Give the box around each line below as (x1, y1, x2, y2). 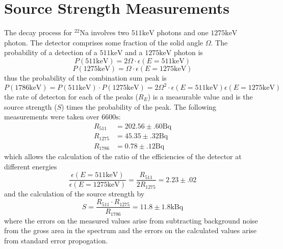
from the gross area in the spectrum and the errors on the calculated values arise (4, 225, 257, 236)
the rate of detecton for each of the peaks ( (4, 91, 139, 102)
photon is (173, 47, 203, 58)
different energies (4, 161, 57, 171)
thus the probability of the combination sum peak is (4, 72, 167, 83)
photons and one (157, 27, 209, 38)
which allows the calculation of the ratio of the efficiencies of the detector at (4, 151, 242, 162)
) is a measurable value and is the (147, 91, 253, 102)
